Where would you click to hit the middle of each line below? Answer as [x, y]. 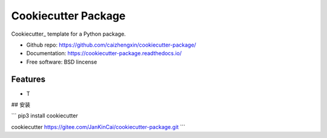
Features [28, 79]
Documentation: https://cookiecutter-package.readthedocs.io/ [104, 53]
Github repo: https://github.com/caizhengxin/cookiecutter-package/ [111, 45]
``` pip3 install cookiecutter [45, 116]
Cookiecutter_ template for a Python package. [69, 34]
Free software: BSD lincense [62, 62]
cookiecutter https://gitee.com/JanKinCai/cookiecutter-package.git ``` [98, 126]
